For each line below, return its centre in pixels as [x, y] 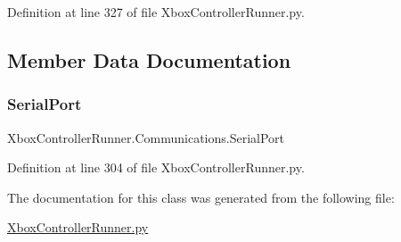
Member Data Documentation [149, 59]
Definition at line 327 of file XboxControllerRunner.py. [156, 12]
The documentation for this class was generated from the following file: [201, 197]
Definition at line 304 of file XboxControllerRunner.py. [156, 167]
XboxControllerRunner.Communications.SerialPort [146, 137]
